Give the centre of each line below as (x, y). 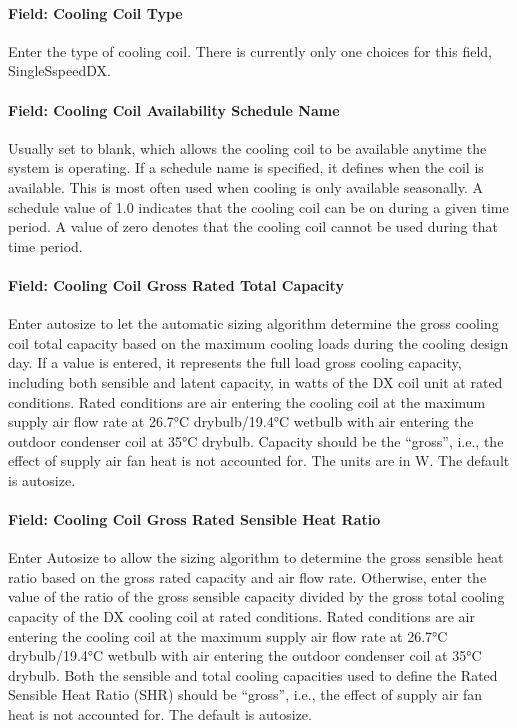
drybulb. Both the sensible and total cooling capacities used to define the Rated (253, 674)
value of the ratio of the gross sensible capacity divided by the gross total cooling (256, 596)
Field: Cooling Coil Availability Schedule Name (174, 109)
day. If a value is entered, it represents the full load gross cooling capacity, (235, 362)
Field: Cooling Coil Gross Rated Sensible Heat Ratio (194, 519)
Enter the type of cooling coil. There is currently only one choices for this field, (250, 50)
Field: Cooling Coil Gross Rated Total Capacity (176, 284)
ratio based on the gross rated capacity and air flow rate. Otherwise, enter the (247, 576)
